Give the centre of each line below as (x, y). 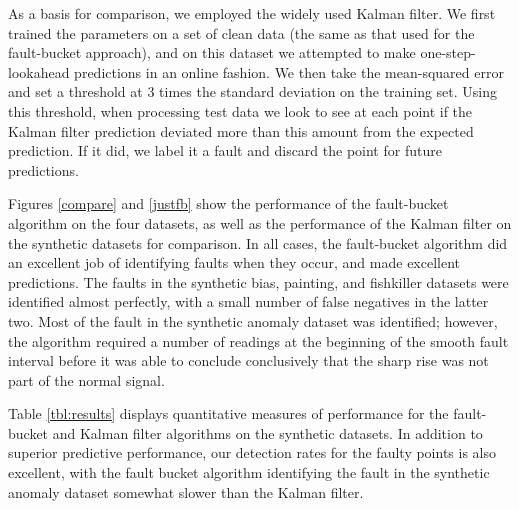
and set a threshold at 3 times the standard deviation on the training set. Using (253, 91)
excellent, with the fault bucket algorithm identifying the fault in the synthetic (249, 472)
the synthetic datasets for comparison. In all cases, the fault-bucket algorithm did (258, 242)
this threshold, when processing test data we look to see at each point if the (240, 110)
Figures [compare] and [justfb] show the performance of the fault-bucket (228, 203)
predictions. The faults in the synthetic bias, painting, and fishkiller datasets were (258, 281)
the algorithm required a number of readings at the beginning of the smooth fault (258, 340)
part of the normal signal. (86, 379)
